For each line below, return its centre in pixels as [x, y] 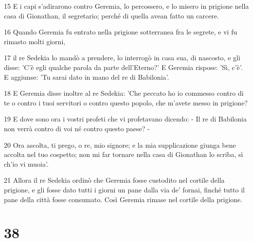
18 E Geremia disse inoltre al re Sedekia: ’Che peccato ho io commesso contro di [124, 93]
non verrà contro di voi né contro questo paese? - [77, 128]
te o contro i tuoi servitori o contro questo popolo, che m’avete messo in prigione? [126, 102]
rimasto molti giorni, [35, 41]
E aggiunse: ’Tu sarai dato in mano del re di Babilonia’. [87, 77]
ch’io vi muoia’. [26, 164]
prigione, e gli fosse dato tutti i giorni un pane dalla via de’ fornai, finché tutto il [124, 189]
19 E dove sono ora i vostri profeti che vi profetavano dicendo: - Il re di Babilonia [125, 119]
